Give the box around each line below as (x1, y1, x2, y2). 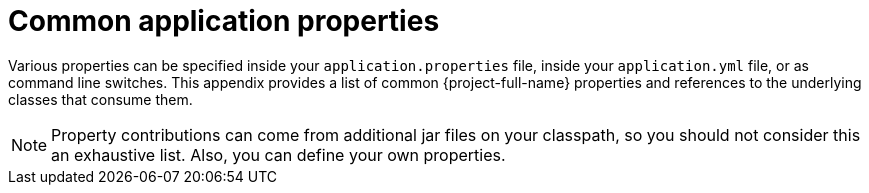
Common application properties (8, 4, 440, 38)
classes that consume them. (8, 90, 193, 108)
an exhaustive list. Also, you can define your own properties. (51, 144, 506, 165)
